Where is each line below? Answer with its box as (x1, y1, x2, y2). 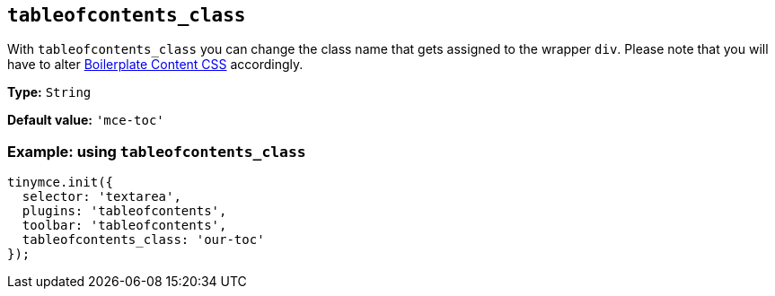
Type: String (7, 84, 92, 100)
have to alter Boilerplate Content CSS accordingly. (7, 57, 304, 73)
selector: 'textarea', (22, 189, 181, 205)
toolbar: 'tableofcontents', (22, 218, 227, 233)
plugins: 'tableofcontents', (22, 204, 227, 219)
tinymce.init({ (7, 175, 114, 190)
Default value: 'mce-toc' (7, 112, 164, 128)
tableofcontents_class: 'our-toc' (22, 232, 265, 248)
